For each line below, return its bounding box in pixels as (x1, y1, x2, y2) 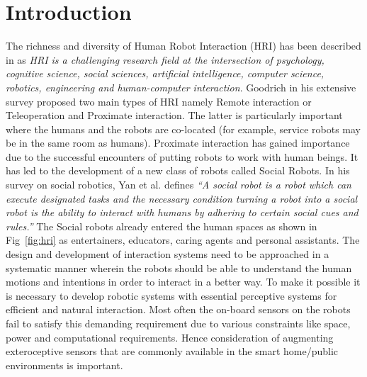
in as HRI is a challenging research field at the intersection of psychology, (6, 52, 324, 67)
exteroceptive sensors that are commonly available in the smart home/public (6, 344, 339, 359)
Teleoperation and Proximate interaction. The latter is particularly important (6, 108, 343, 123)
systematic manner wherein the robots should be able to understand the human (6, 260, 352, 275)
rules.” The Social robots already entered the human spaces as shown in (6, 218, 317, 233)
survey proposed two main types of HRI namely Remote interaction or (6, 94, 312, 108)
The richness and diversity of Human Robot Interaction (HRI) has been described (6, 38, 361, 53)
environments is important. (6, 357, 123, 372)
